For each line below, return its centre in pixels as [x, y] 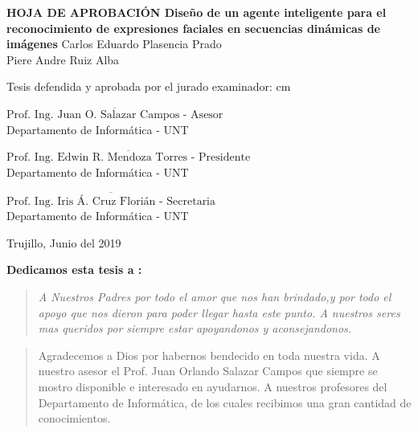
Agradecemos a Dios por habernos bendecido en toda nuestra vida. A [209, 355]
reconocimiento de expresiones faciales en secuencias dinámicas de [193, 28]
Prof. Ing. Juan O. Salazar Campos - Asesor [115, 114]
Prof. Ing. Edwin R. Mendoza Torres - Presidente [129, 158]
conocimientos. [74, 418]
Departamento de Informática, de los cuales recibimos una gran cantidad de [225, 402]
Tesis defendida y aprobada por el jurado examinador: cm [149, 86]
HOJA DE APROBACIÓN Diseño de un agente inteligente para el [197, 12]
